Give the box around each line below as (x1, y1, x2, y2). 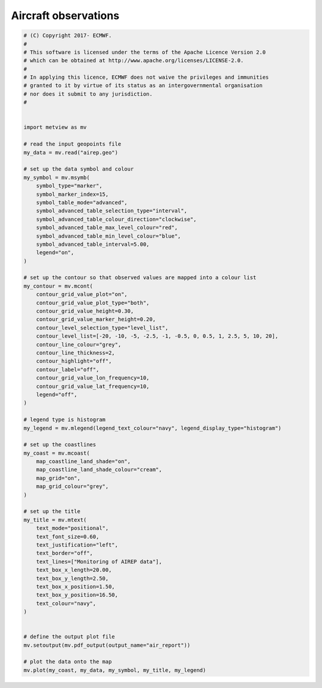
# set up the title (23, 508, 80, 515)
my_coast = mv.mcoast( (23, 449, 90, 456)
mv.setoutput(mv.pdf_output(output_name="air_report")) (23, 641, 191, 649)
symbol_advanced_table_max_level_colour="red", (36, 224, 178, 231)
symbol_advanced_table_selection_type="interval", (36, 208, 187, 214)
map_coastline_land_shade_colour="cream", (36, 466, 162, 473)
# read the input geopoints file (23, 141, 122, 147)
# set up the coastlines (23, 442, 97, 448)
